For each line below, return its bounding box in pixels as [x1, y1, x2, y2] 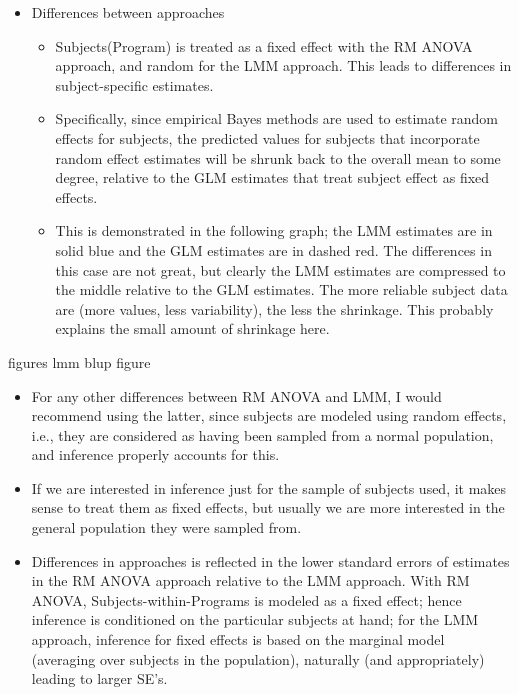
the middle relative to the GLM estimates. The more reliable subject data [55, 279, 508, 300]
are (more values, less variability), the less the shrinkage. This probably [55, 298, 494, 319]
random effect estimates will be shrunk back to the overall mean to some [55, 147, 501, 168]
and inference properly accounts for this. [31, 444, 280, 465]
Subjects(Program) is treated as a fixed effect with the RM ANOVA [55, 35, 473, 56]
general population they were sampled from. [31, 517, 302, 538]
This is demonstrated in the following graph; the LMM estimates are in [55, 220, 493, 241]
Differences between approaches [31, 2, 225, 22]
